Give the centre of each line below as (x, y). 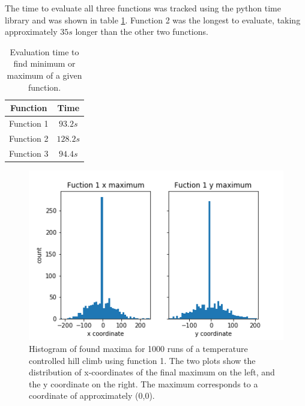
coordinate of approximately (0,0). (92, 395)
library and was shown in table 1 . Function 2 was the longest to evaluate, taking (153, 20)
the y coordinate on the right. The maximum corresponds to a (143, 383)
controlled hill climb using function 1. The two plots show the (142, 360)
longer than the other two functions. (142, 32)
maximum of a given (44, 75)
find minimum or (44, 63)
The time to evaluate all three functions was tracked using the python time (143, 8)
